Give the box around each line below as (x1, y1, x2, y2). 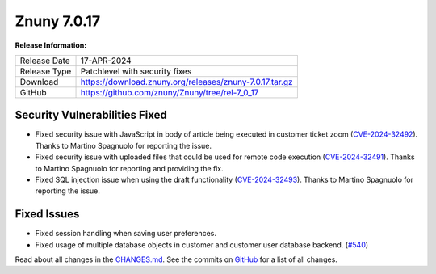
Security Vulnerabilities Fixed (15, 108, 167, 122)
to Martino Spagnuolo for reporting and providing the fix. (35, 163, 224, 173)
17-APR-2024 (80, 55, 132, 66)
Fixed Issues (15, 207, 80, 221)
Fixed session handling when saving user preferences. (35, 229, 217, 238)
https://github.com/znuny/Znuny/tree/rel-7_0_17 (80, 86, 259, 98)
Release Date (19, 55, 70, 66)
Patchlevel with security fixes (80, 65, 192, 77)
